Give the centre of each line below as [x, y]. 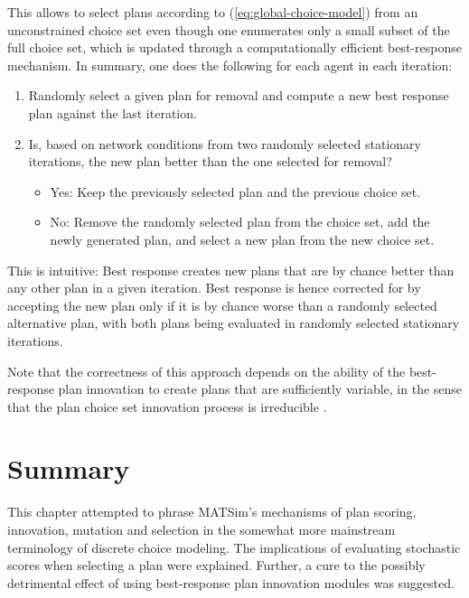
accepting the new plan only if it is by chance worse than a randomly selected [222, 305]
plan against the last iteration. [113, 112]
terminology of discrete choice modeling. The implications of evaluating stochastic [234, 547]
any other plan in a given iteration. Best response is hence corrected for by [214, 288]
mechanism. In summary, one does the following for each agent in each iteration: [230, 65]
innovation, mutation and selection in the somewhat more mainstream [202, 529]
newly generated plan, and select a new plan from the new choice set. [242, 239]
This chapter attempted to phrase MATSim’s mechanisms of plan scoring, [212, 512]
